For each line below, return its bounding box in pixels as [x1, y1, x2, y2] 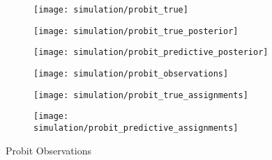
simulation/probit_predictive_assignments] [33, 122, 239, 133]
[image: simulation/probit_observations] [33, 68, 229, 79]
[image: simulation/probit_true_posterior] [33, 26, 239, 36]
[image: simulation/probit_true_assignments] [33, 90, 248, 100]
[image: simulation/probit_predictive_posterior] [33, 47, 269, 58]
